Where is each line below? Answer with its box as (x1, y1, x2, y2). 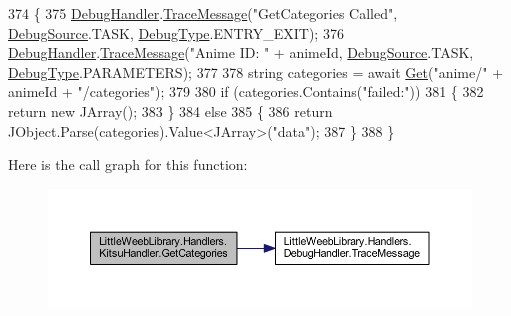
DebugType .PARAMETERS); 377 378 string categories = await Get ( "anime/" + (8, 61, 504, 82)
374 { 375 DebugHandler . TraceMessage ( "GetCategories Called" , (8, 3, 398, 23)
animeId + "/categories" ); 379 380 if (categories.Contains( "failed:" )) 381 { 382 (8, 81, 484, 102)
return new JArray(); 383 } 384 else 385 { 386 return (8, 100, 333, 121)
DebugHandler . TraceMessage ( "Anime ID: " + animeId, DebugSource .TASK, (8, 42, 474, 63)
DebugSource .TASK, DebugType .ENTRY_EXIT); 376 (8, 22, 344, 43)
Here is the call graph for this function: (8, 154, 248, 175)
